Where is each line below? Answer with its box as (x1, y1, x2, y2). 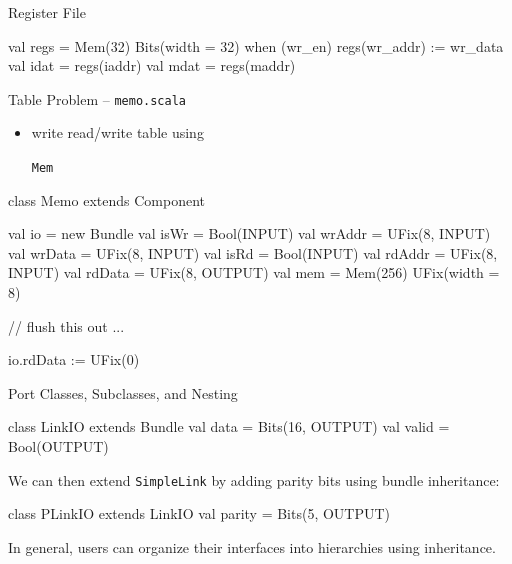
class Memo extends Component (8, 189, 205, 210)
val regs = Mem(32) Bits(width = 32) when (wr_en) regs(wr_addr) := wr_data (8, 35, 504, 56)
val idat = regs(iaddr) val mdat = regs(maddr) (8, 55, 296, 76)
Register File (8, 2, 86, 22)
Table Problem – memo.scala (8, 88, 186, 109)
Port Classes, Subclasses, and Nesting (8, 382, 238, 403)
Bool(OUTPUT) (8, 436, 109, 457)
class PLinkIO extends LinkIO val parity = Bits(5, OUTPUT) (8, 503, 391, 524)
